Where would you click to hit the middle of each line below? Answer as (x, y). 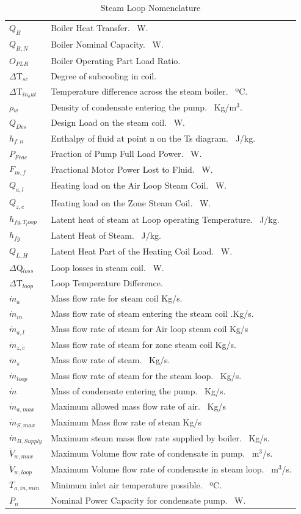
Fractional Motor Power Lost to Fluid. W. (132, 169)
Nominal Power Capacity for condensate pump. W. (148, 500)
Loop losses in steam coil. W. (107, 267)
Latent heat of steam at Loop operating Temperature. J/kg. (165, 219)
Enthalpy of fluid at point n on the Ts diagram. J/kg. (153, 138)
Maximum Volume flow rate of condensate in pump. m (155, 453)
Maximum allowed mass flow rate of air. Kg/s (139, 406)
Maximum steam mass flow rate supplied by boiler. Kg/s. (160, 437)
